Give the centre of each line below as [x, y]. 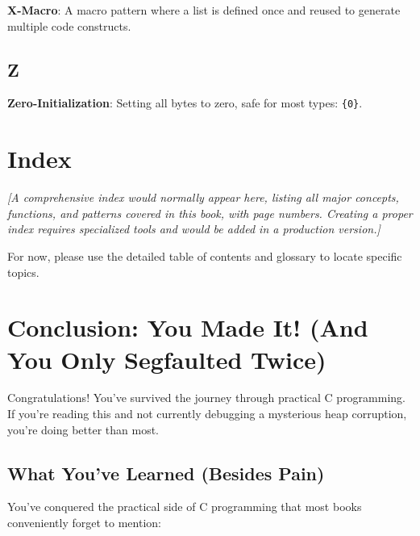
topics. [23, 272]
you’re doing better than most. [83, 429]
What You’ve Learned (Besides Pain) [166, 473]
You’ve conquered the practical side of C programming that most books [185, 507]
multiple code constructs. [69, 25]
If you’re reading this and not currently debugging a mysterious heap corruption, [207, 414]
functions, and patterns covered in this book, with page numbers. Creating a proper [210, 213]
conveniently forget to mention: [84, 523]
